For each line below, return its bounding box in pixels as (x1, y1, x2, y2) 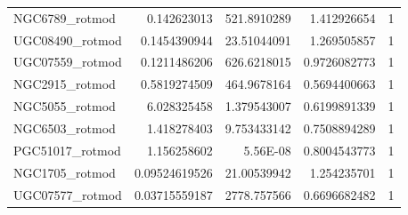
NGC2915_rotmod (13, 75, 116, 93)
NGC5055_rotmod (13, 97, 116, 115)
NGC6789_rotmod (13, 8, 116, 27)
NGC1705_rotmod (13, 163, 116, 181)
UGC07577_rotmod (13, 185, 122, 203)
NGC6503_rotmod (13, 118, 116, 137)
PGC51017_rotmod (13, 140, 121, 159)
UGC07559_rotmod (13, 52, 122, 71)
